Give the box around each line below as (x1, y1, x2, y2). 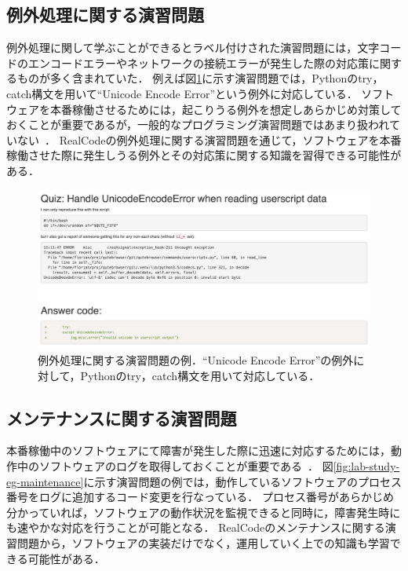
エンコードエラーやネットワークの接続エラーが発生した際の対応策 (27, 54, 369, 71)
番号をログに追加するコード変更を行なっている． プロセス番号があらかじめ (6, 489, 394, 505)
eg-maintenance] (6, 473, 84, 489)
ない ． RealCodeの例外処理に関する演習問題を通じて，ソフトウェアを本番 (16, 131, 402, 148)
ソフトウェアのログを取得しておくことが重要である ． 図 (38, 458, 333, 474)
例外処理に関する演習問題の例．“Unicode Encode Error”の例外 (38, 352, 354, 368)
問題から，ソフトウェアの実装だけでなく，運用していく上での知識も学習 (16, 534, 390, 551)
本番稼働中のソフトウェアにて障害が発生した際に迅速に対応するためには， (6, 442, 391, 459)
